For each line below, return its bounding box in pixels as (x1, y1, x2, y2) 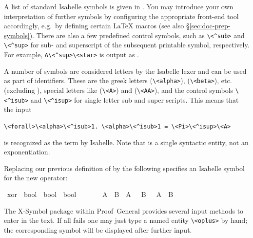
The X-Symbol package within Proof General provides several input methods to (4, 205, 244, 216)
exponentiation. (4, 147, 50, 157)
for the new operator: (4, 173, 68, 183)
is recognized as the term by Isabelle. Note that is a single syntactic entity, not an (4, 137, 249, 147)
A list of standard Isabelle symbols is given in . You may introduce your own (4, 1, 234, 11)
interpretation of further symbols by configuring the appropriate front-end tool (4, 11, 239, 21)
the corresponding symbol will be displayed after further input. (4, 224, 192, 235)
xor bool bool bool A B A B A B (7, 189, 174, 199)
